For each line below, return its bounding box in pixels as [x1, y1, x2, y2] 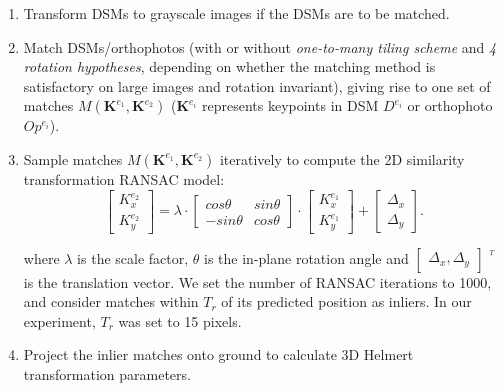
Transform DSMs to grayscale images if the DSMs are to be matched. [23, 3, 450, 23]
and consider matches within [23, 291, 199, 312]
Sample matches [23, 148, 123, 169]
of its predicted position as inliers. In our [221, 291, 472, 312]
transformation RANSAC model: [23, 168, 225, 189]
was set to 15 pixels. [118, 310, 242, 331]
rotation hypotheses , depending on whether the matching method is [23, 56, 436, 77]
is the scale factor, [77, 247, 189, 268]
